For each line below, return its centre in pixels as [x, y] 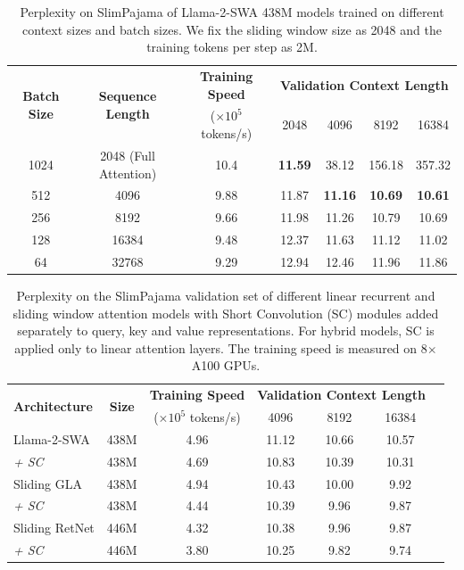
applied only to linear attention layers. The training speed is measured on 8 [221, 347]
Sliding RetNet [54, 528]
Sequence [128, 96]
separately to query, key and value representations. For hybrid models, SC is [226, 330]
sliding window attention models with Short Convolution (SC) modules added [226, 313]
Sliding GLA [48, 483]
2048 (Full [128, 155]
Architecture [53, 405]
